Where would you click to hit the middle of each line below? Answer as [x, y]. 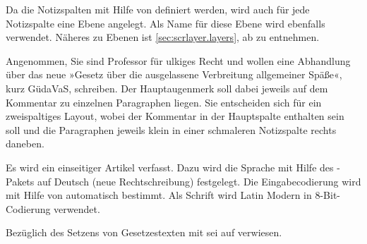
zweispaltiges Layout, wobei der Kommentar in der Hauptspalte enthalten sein [175, 116]
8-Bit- [328, 195]
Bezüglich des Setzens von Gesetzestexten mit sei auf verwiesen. [144, 232]
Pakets [20, 181]
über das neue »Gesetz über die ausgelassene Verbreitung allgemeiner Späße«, [174, 74]
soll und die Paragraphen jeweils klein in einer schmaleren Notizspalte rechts [171, 129]
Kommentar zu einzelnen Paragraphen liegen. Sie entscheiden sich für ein [164, 102]
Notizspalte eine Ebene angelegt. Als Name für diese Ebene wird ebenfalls [166, 23]
